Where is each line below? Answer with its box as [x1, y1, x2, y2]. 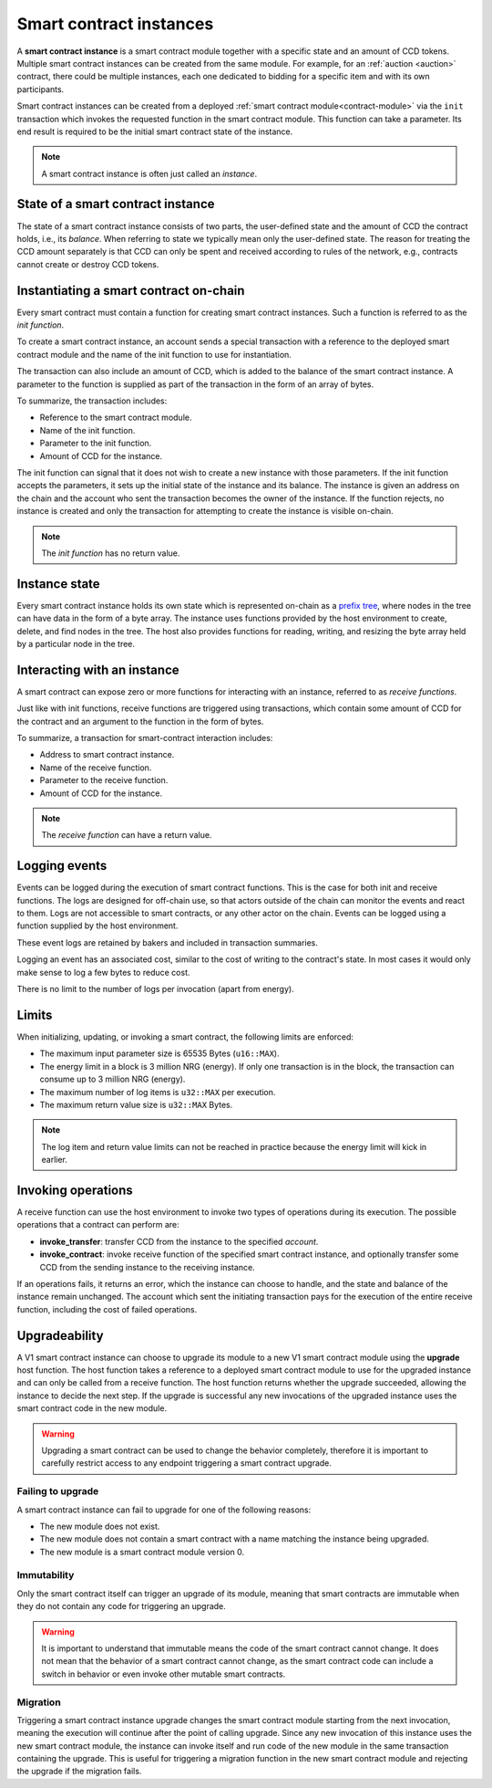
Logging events [16, 858, 108, 873]
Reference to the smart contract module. [39, 412, 192, 423]
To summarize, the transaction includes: [16, 395, 168, 406]
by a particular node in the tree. [16, 638, 136, 649]
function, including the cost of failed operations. [16, 1303, 198, 1314]
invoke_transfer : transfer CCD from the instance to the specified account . [39, 1236, 319, 1247]
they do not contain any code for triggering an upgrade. [16, 1601, 227, 1612]
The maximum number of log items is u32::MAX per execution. [39, 1086, 276, 1097]
